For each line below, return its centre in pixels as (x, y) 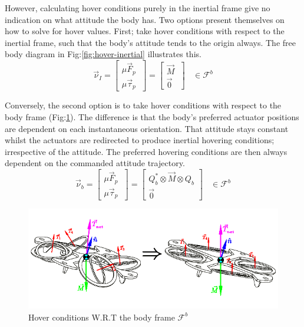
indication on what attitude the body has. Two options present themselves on (145, 19)
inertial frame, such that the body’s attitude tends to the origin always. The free (150, 42)
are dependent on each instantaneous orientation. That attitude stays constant (147, 128)
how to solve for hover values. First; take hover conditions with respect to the (145, 31)
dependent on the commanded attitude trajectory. (95, 163)
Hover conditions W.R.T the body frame (102, 317)
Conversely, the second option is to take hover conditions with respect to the (143, 105)
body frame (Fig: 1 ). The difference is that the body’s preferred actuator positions (152, 116)
